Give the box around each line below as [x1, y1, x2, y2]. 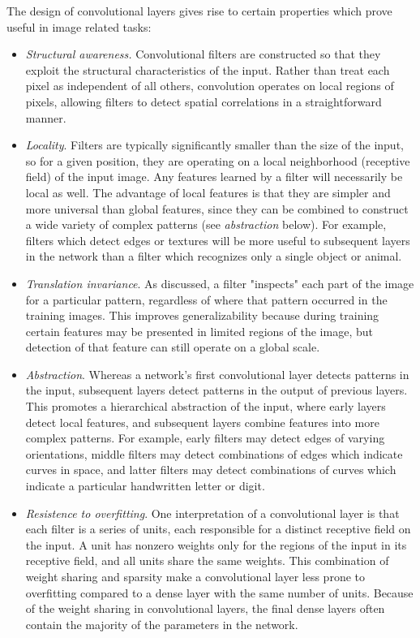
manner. [25, 109, 66, 126]
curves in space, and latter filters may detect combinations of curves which [25, 461, 396, 478]
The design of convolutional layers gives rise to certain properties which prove [6, 2, 392, 19]
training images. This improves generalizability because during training [25, 307, 379, 324]
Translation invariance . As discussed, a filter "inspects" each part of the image [25, 274, 414, 291]
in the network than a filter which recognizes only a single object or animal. [25, 248, 402, 265]
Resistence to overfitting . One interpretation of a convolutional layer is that [25, 504, 400, 521]
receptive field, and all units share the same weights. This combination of [25, 552, 389, 569]
